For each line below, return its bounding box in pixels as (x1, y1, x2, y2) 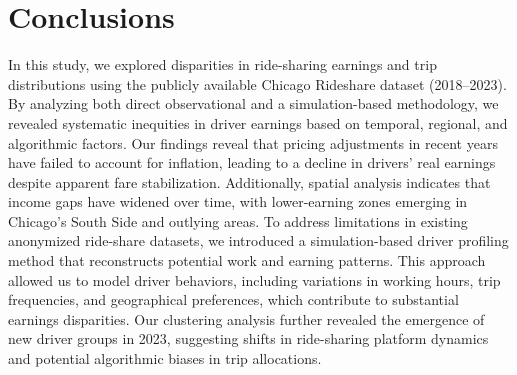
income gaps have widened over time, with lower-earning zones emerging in (8, 191, 468, 212)
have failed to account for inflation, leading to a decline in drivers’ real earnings (8, 152, 496, 173)
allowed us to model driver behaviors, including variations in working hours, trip (8, 269, 501, 290)
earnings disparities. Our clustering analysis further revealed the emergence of (8, 308, 485, 329)
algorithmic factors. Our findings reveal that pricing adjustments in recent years (8, 132, 498, 153)
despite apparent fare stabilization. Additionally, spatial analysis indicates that (8, 171, 491, 192)
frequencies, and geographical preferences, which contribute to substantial (8, 289, 459, 310)
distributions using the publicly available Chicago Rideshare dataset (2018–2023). (8, 73, 507, 94)
